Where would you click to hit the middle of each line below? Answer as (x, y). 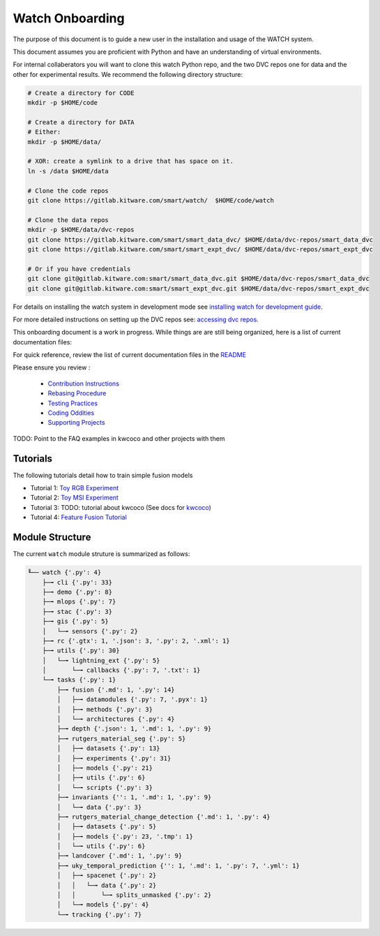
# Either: (44, 132)
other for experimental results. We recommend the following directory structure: (128, 74)
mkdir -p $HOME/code (62, 103)
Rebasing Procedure (77, 393)
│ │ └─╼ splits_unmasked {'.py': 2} (134, 895)
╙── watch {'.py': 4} (64, 572)
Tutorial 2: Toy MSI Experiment (74, 498)
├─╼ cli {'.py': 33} (77, 582)
